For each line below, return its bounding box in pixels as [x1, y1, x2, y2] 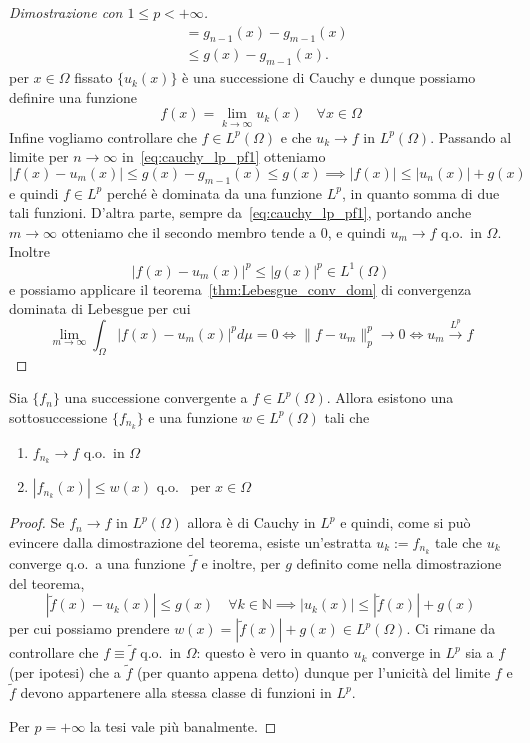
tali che [324, 406, 370, 427]
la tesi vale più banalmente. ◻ [89, 715, 277, 736]
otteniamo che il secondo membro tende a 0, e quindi [61, 221, 386, 242]
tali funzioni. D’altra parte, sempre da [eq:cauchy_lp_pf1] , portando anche [9, 202, 472, 223]
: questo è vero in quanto [196, 642, 349, 663]
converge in [371, 642, 441, 663]
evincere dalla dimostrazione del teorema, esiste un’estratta [9, 532, 372, 552]
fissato [74, 67, 113, 88]
